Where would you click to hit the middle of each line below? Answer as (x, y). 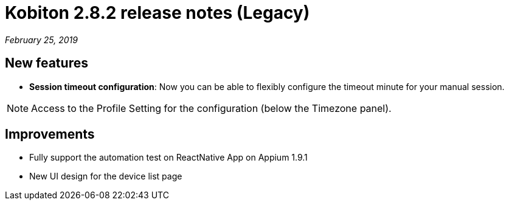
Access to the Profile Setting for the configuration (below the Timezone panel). (211, 108)
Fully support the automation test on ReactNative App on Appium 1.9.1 (168, 158)
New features (47, 63)
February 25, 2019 (41, 40)
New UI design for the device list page (106, 176)
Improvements (50, 134)
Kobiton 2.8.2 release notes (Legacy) (158, 13)
